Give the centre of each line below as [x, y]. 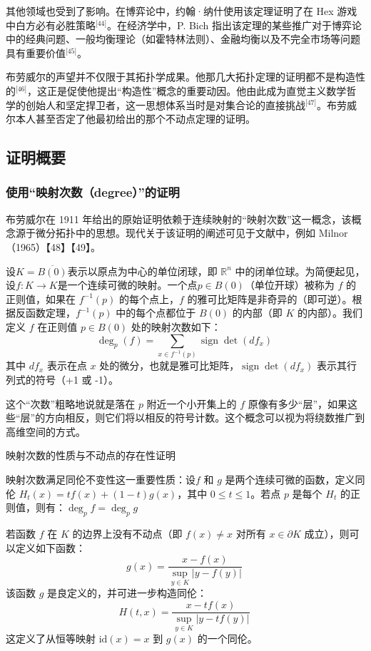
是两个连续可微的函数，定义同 [295, 480]
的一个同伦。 [227, 639]
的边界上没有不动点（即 [127, 533]
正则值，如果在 [41, 298]
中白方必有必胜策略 [51, 25]
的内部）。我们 [330, 313]
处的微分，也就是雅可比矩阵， [169, 365]
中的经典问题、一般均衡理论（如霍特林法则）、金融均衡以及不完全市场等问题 [183, 39]
